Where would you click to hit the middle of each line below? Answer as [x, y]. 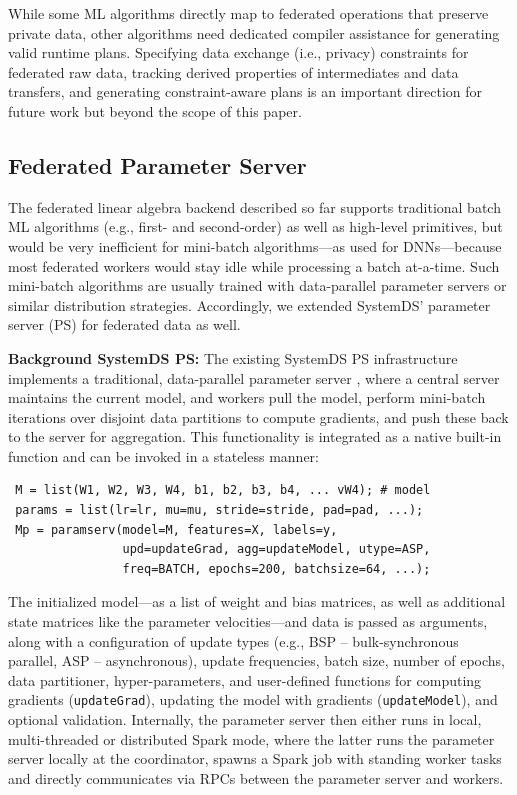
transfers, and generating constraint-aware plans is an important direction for [245, 91]
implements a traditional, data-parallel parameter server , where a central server [254, 377]
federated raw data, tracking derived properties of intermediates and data [233, 71]
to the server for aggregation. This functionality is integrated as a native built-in [255, 436]
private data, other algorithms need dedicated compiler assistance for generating [254, 32]
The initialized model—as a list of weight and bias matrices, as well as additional [257, 601]
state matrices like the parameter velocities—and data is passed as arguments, [248, 621]
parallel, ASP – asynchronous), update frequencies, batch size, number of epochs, [256, 660]
